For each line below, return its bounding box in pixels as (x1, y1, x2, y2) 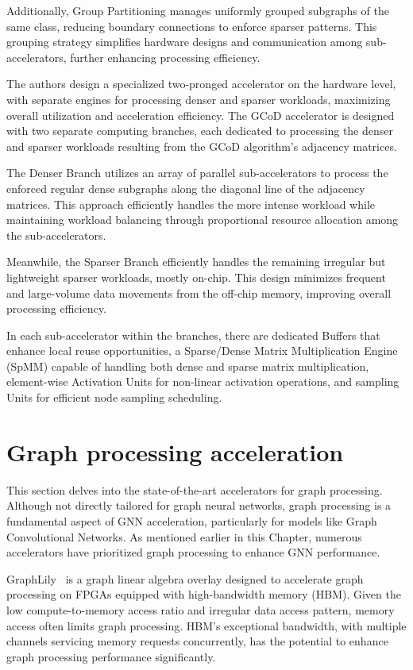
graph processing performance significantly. (6, 648, 216, 664)
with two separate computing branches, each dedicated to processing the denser (6, 122, 394, 139)
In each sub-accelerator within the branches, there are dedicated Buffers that (6, 326, 380, 343)
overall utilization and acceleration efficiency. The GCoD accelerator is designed (6, 106, 395, 123)
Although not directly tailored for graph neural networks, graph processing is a (6, 497, 392, 514)
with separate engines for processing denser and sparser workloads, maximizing (6, 90, 391, 107)
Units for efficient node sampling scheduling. (6, 389, 222, 406)
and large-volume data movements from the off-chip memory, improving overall (6, 284, 392, 301)
